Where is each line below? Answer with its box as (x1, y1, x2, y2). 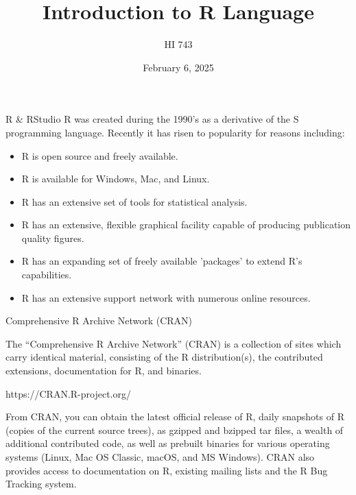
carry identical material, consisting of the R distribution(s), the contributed (5, 350, 323, 364)
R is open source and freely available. (21, 148, 178, 162)
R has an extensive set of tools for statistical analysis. (21, 194, 248, 208)
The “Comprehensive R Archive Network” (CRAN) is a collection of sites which (5, 336, 342, 350)
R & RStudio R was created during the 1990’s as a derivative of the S (5, 112, 299, 126)
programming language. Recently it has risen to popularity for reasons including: (5, 125, 345, 139)
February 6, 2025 (143, 60, 214, 74)
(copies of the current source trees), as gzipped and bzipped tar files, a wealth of (5, 422, 344, 437)
